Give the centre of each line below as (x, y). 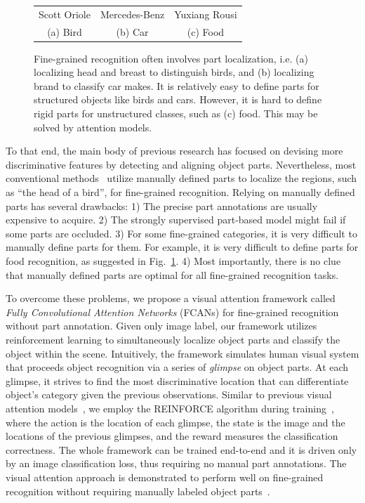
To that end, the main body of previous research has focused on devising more (174, 151)
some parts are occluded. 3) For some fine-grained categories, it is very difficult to (181, 233)
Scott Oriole (65, 14)
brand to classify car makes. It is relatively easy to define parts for (177, 85)
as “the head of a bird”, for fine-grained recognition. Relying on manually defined (180, 192)
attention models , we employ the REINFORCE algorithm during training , (170, 408)
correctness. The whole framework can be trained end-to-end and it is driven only (181, 449)
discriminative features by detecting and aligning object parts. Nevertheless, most (181, 164)
